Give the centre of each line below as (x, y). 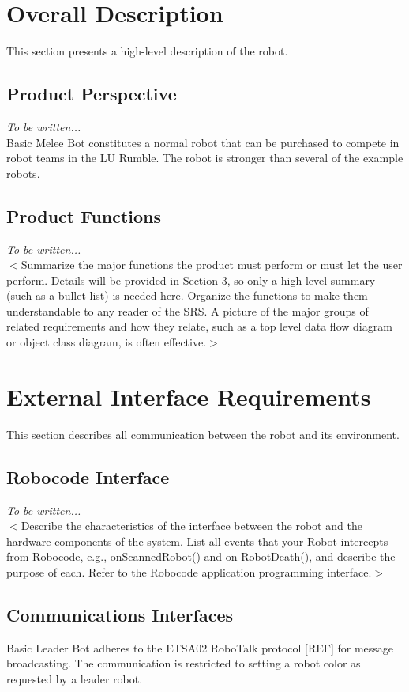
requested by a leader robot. (75, 678)
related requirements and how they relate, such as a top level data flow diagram (199, 326)
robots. (23, 173)
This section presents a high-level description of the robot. (147, 51)
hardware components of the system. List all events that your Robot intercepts (197, 541)
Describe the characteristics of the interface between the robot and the (191, 526)
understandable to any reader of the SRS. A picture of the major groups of (188, 310)
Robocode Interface (88, 476)
